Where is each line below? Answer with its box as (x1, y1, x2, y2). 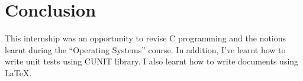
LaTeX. (5, 66, 32, 79)
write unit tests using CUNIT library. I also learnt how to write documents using (5, 55, 299, 67)
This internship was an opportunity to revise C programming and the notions (5, 32, 286, 44)
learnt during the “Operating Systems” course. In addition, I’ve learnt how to (5, 43, 286, 56)
